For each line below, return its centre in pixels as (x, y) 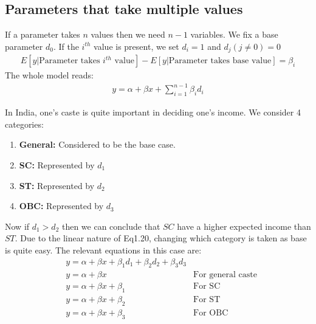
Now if (17, 226)
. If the (66, 46)
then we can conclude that (111, 226)
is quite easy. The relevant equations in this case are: (103, 250)
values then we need (128, 34)
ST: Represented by (57, 185)
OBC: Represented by (61, 206)
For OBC (211, 313)
